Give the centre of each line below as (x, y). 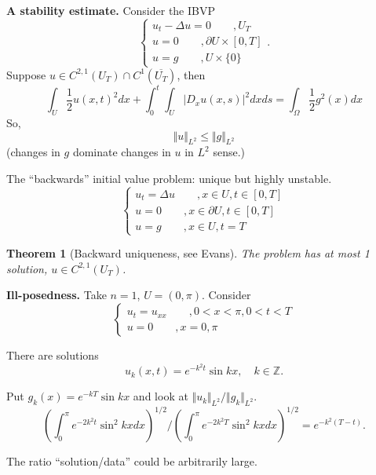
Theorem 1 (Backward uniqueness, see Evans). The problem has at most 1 (188, 253)
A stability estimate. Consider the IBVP (111, 10)
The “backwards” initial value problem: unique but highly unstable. (169, 178)
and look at (161, 396)
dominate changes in (122, 152)
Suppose (26, 74)
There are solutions (53, 354)
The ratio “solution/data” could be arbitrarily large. (132, 461)
